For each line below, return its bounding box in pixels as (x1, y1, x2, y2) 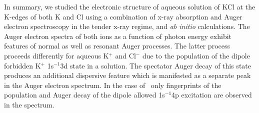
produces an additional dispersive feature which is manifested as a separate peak (4, 70, 251, 80)
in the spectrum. (4, 99, 54, 109)
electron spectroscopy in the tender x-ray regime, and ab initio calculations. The (4, 21, 250, 31)
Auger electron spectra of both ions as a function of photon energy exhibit (4, 30, 232, 41)
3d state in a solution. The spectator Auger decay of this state (60, 60, 251, 70)
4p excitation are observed (171, 89, 252, 100)
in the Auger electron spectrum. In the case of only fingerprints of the (4, 79, 221, 90)
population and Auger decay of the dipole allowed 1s (4, 89, 165, 100)
